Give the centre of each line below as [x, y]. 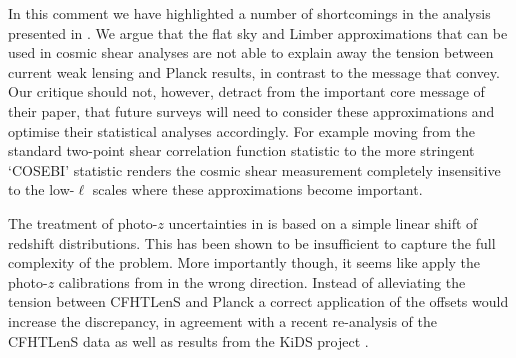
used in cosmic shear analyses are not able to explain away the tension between [251, 52]
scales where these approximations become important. [257, 189]
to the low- [41, 189]
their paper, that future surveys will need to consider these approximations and [251, 110]
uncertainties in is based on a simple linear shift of [323, 222]
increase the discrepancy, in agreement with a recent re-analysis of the [223, 320]
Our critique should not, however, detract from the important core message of [246, 91]
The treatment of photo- [83, 222]
